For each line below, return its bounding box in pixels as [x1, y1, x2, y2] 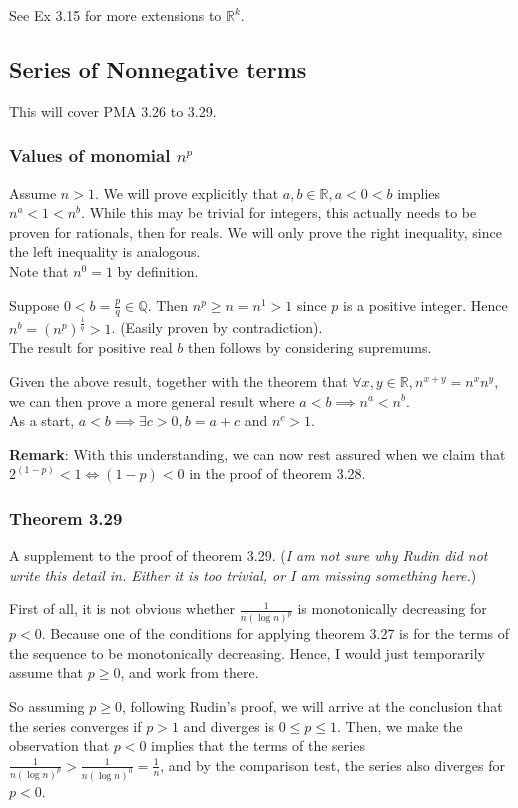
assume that [9, 662, 84, 683]
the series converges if [9, 715, 142, 736]
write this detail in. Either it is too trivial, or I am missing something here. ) [9, 564, 477, 585]
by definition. [117, 260, 199, 281]
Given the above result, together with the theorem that [9, 370, 348, 391]
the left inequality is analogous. [9, 241, 201, 262]
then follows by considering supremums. [187, 337, 432, 358]
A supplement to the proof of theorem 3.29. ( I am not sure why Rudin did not [9, 545, 488, 566]
